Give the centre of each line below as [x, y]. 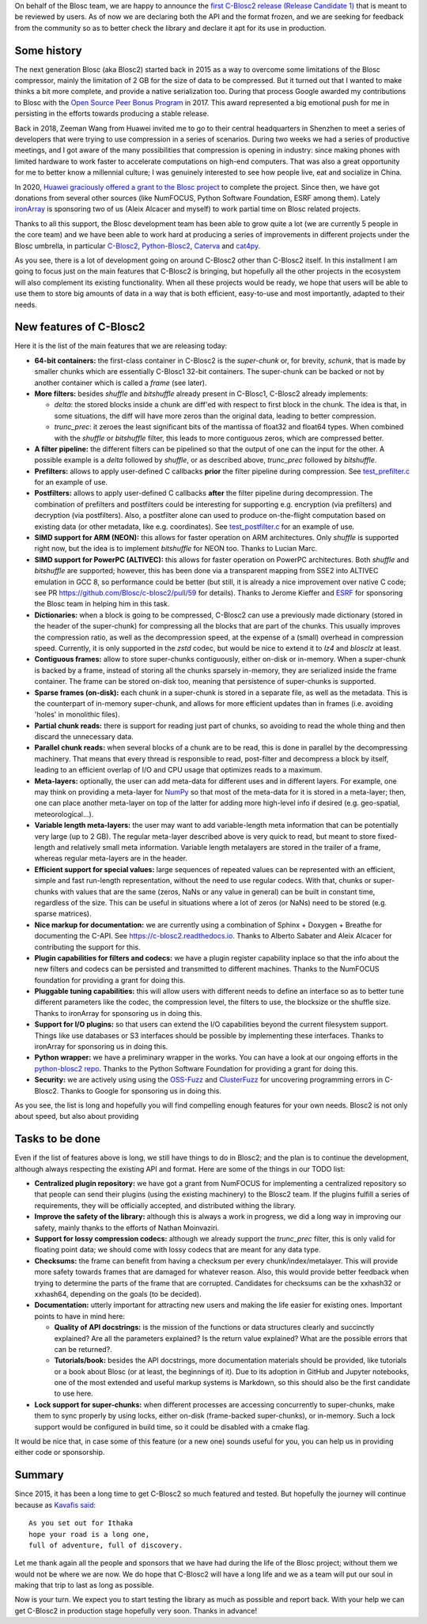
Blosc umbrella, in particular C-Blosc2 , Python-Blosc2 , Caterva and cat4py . [138, 246]
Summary [39, 1475]
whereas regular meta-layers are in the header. [111, 859]
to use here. [74, 1394]
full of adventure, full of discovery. [106, 1545]
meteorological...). [64, 814]
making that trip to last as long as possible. [84, 1585]
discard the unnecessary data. [84, 737]
